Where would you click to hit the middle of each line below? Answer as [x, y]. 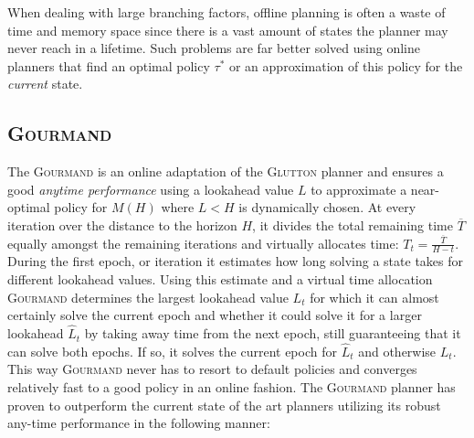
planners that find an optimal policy [109, 65]
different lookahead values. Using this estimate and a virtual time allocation [220, 279]
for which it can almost [374, 297]
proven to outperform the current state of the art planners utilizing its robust [224, 405]
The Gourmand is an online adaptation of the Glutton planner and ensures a [226, 171]
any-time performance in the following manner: [139, 423]
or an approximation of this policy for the [346, 65]
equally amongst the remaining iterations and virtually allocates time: [203, 243]
